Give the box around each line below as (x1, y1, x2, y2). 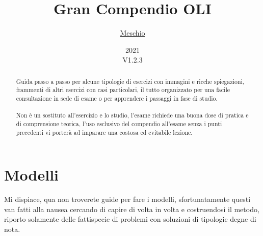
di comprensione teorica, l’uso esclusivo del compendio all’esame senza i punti (16, 119, 222, 128)
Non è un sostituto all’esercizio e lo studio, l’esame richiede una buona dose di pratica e (16, 111, 249, 120)
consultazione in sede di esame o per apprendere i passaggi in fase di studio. (16, 94, 218, 103)
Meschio (120, 27, 145, 38)
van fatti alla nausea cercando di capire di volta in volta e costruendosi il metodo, (4, 203, 259, 214)
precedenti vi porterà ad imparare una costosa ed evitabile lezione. (16, 128, 193, 136)
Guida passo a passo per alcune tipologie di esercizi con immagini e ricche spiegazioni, (16, 77, 245, 85)
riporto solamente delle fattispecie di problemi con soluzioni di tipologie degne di (4, 214, 256, 224)
